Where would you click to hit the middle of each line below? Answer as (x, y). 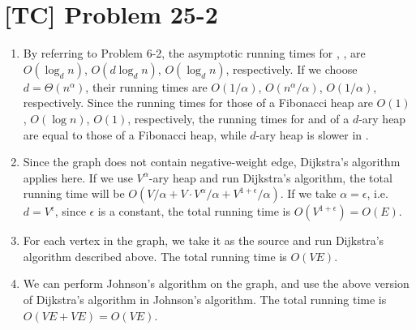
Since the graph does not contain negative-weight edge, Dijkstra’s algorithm (212, 162)
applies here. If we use (78, 177)
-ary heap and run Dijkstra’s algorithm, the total (270, 177)
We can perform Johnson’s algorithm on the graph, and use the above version (216, 283)
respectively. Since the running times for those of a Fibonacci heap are (198, 103)
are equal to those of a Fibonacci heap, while (135, 134)
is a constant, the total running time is (194, 211)
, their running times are (146, 86)
